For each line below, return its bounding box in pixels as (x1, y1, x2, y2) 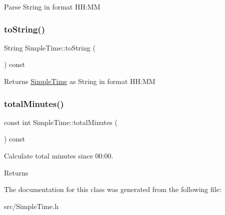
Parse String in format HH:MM (4, 1, 100, 11)
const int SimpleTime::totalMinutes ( (4, 116, 117, 127)
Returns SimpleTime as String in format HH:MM (4, 76, 155, 86)
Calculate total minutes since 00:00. (4, 150, 113, 160)
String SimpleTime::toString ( (4, 42, 95, 52)
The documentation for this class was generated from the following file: (4, 184, 221, 194)
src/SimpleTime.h (4, 200, 59, 211)
